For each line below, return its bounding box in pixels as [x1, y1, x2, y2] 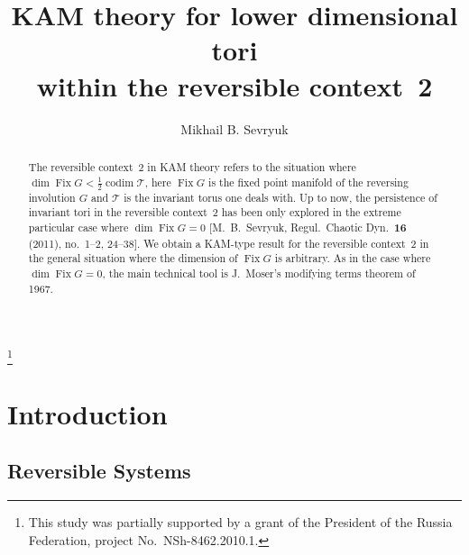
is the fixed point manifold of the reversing [208, 174, 409, 189]
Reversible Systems [7, 457, 191, 485]
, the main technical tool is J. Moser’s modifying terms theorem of [102, 265, 416, 280]
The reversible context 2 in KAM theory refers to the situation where [28, 159, 356, 174]
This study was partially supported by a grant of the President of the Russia [28, 513, 453, 532]
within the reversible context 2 [36, 67, 433, 104]
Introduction [7, 395, 168, 432]
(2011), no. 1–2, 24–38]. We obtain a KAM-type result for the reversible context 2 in [28, 235, 429, 250]
